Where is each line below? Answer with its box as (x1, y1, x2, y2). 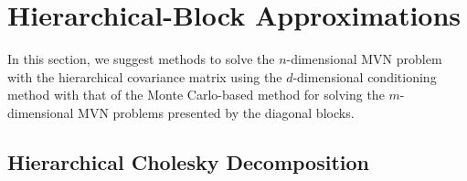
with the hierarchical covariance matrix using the (7, 67, 282, 86)
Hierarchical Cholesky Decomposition (7, 147, 369, 176)
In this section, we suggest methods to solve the (7, 49, 275, 69)
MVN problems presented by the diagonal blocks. (78, 102, 355, 122)
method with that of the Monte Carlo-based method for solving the (7, 85, 385, 104)
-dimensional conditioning (292, 67, 437, 86)
